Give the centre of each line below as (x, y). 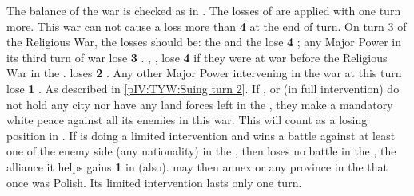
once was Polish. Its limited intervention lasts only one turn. (154, 182)
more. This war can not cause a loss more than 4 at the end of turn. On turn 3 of (207, 26)
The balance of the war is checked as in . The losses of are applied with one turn (204, 10)
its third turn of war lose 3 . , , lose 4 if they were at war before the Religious (197, 57)
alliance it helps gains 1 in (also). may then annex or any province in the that (197, 166)
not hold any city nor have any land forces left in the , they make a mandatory (200, 104)
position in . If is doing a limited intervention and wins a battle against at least (201, 135)
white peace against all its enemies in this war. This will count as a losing (187, 120)
